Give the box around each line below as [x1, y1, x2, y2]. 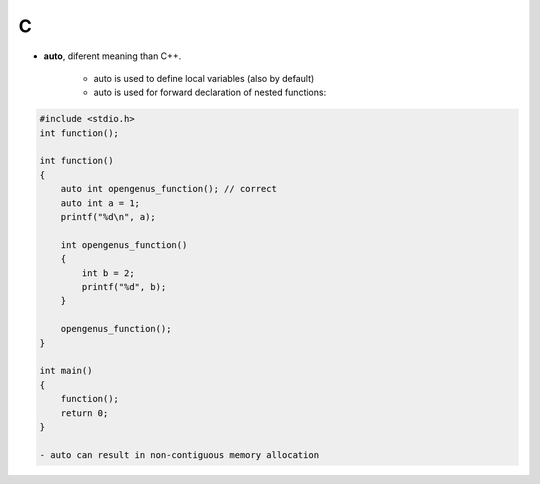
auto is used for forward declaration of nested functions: [93, 86, 327, 99]
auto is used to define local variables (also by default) [93, 72, 315, 84]
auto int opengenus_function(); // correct [60, 183, 277, 195]
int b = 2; [81, 267, 135, 279]
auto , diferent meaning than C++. [43, 50, 182, 62]
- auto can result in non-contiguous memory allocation [39, 449, 320, 460]
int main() [39, 365, 93, 377]
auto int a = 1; [60, 197, 140, 209]
